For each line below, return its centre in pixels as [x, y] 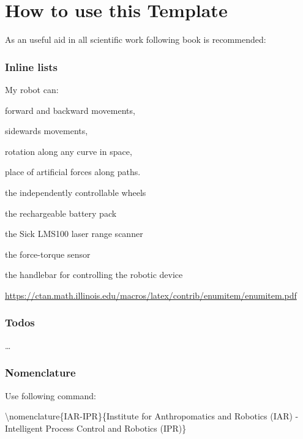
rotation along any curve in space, [69, 151]
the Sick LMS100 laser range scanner [74, 234]
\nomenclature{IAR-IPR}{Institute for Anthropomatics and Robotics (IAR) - [152, 416]
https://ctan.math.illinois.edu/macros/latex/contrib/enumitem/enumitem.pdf [151, 295]
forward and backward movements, [70, 110]
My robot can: [32, 89]
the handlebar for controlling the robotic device [94, 275]
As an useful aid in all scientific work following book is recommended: [136, 39]
